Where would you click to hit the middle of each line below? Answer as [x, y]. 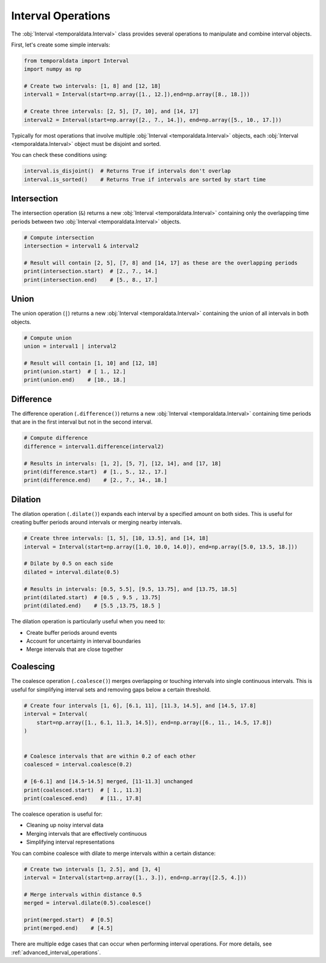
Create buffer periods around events [72, 632]
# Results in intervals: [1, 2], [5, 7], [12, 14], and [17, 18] [123, 463]
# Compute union [48, 338]
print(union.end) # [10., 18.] [75, 380]
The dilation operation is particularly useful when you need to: [88, 621]
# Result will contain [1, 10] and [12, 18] [91, 363]
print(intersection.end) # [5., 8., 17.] [91, 280]
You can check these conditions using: [59, 155]
